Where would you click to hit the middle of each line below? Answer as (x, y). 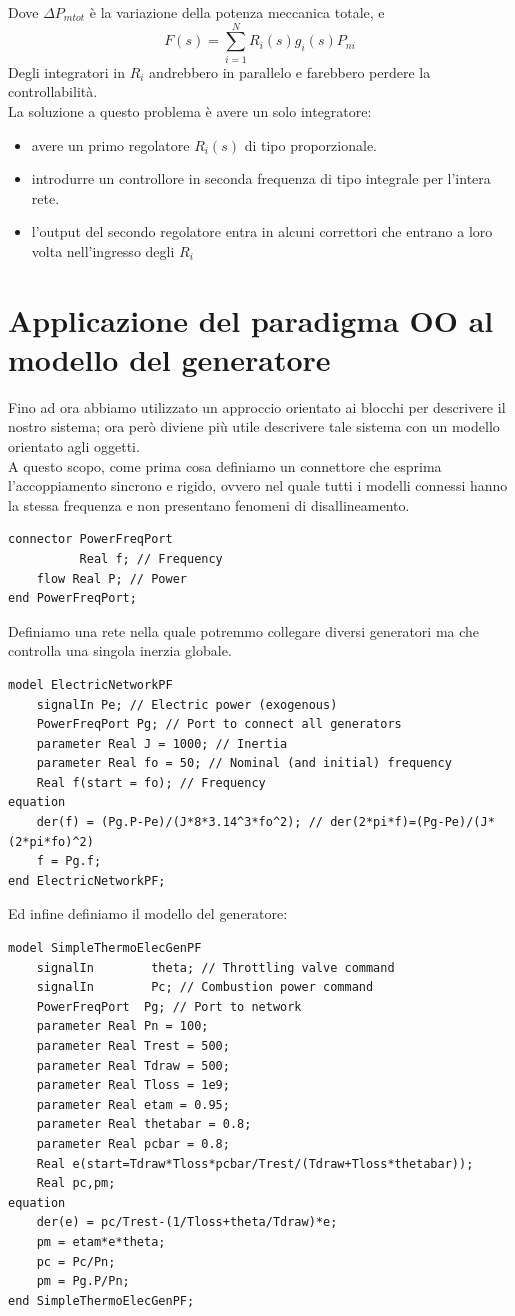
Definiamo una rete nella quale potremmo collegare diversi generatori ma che (244, 630)
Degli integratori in (66, 71)
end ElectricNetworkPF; (87, 880)
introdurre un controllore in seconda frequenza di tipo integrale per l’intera (261, 178)
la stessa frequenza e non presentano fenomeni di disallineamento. (209, 504)
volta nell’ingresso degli (103, 250)
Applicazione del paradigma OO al (251, 319)
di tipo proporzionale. (310, 144)
